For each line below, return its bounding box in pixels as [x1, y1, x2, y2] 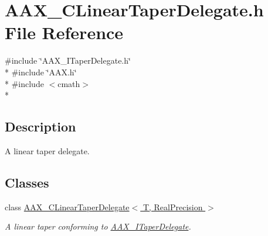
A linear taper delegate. [5, 144, 90, 157]
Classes [5, 173, 49, 191]
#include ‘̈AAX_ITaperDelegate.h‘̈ [5, 54, 131, 67]
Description [5, 117, 76, 136]
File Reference [5, 20, 124, 44]
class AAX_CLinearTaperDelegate [5, 200, 130, 213]
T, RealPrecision [143, 200, 203, 213]
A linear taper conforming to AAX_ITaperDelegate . [5, 220, 191, 232]
